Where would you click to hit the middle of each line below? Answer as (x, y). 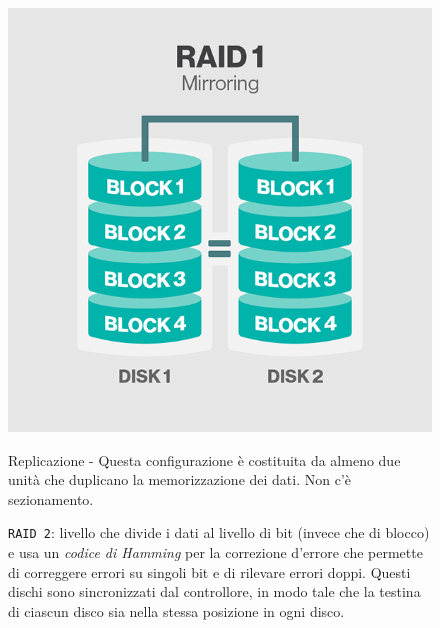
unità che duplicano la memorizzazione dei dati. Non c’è (180, 479)
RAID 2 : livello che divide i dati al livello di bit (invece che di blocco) (219, 532)
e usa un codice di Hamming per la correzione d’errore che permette (215, 552)
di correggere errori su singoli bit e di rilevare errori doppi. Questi (209, 571)
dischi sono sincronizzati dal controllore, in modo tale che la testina (214, 591)
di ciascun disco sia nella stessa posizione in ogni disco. (176, 610)
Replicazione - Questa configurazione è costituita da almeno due (204, 459)
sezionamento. (51, 498)
